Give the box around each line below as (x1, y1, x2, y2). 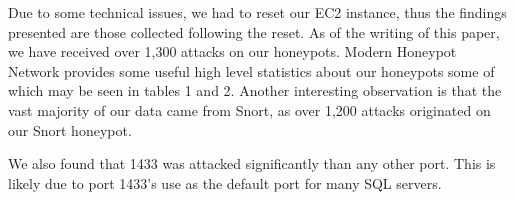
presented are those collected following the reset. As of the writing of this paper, (8, 21, 500, 42)
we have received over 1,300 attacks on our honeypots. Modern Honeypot (8, 41, 457, 62)
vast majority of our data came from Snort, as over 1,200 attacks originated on (8, 99, 491, 120)
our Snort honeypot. (8, 119, 132, 140)
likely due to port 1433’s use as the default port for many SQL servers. (8, 172, 442, 193)
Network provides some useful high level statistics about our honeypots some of (8, 60, 495, 81)
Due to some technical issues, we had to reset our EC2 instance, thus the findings (8, 2, 507, 22)
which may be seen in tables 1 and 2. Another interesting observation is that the (8, 80, 502, 101)
